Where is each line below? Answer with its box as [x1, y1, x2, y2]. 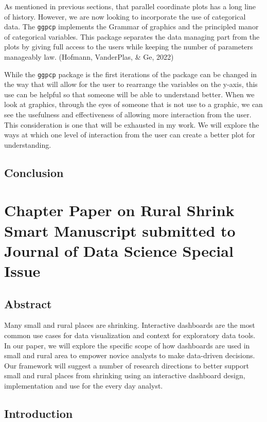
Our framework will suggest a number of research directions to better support [4, 360, 249, 371]
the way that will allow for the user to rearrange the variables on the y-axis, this [4, 79, 258, 90]
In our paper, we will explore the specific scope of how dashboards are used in [4, 340, 250, 350]
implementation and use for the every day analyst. [4, 380, 163, 391]
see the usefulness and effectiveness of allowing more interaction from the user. [4, 109, 252, 120]
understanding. [4, 139, 51, 150]
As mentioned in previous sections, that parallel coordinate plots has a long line [4, 1, 256, 11]
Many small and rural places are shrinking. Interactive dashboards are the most [4, 320, 255, 330]
